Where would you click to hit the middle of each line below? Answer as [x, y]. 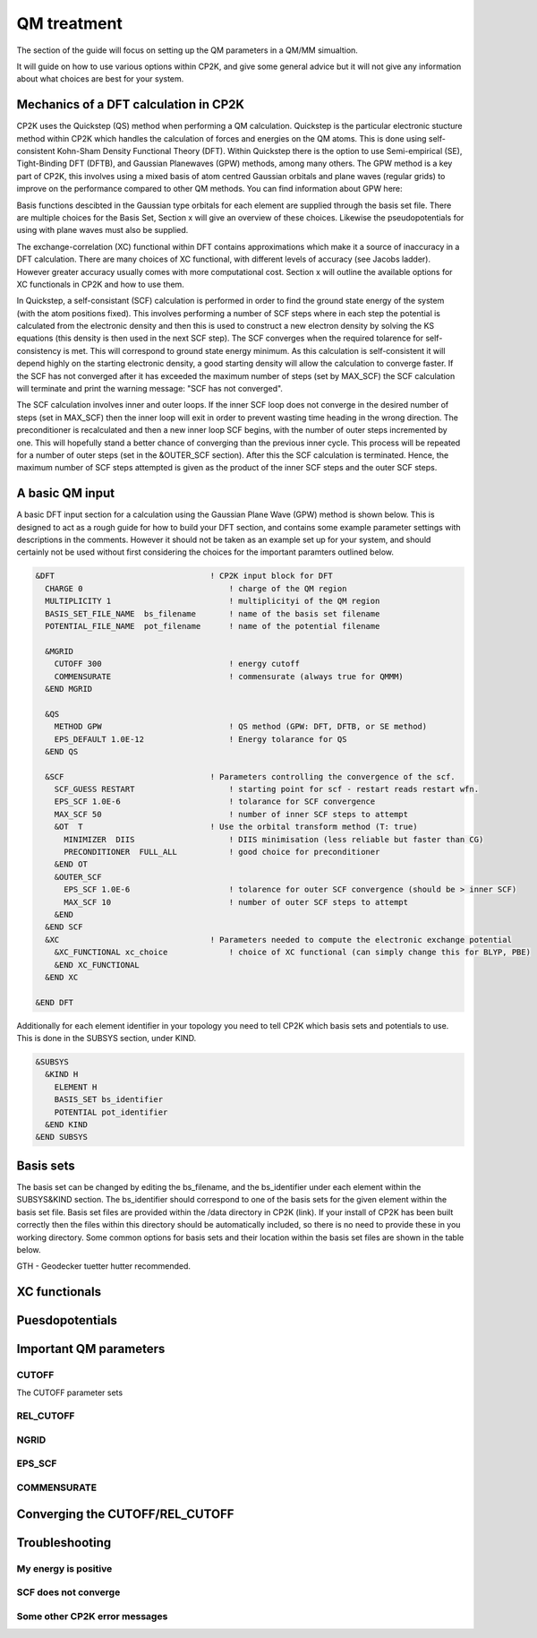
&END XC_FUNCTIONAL [97, 965]
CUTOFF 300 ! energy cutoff [177, 664]
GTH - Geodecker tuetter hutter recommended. [104, 1266]
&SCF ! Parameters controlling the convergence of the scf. [250, 776]
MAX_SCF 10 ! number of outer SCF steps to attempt [236, 902]
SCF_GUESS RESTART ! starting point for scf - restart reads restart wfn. [266, 789]
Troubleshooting [64, 1543]
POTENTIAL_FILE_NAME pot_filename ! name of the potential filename [213, 626]
